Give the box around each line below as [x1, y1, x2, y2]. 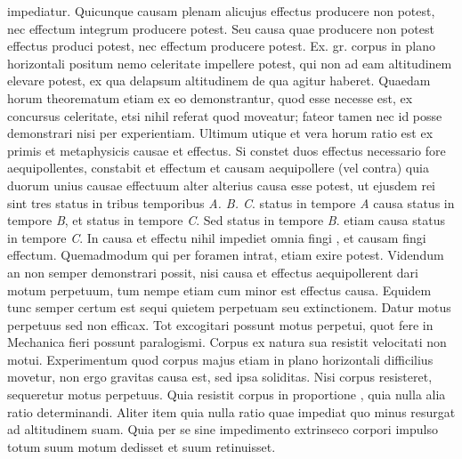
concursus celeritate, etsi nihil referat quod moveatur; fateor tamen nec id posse [7, 106, 442, 125]
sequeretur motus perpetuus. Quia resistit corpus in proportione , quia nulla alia [7, 385, 446, 404]
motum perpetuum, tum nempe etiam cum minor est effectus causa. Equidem [7, 280, 432, 299]
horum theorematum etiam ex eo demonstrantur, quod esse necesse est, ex [7, 88, 413, 107]
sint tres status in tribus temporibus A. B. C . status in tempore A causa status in [7, 193, 455, 212]
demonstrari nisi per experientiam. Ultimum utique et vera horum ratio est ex [7, 124, 434, 142]
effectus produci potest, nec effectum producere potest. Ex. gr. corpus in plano [7, 36, 435, 55]
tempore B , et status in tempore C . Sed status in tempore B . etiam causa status [7, 211, 445, 229]
